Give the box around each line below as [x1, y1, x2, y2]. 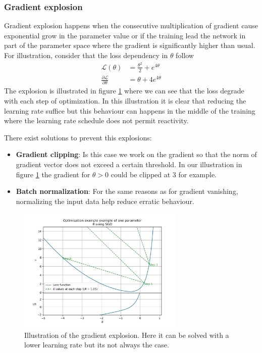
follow [176, 50, 194, 60]
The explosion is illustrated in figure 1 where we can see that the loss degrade [4, 85, 244, 96]
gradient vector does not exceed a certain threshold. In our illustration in [16, 159, 242, 169]
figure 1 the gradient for [16, 169, 90, 179]
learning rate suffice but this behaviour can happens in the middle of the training [4, 105, 255, 116]
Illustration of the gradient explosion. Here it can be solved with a [24, 329, 229, 340]
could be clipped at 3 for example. [111, 169, 217, 179]
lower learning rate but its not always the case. [24, 339, 169, 350]
